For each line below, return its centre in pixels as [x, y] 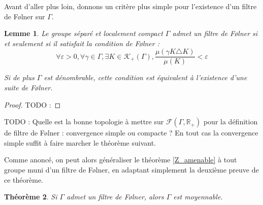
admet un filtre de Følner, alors [115, 197]
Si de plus [19, 77]
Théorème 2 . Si [31, 197]
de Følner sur [25, 16]
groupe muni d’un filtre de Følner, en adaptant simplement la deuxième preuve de [131, 169]
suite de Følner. [28, 88]
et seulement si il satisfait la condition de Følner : [82, 43]
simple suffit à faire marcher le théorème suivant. [80, 142]
